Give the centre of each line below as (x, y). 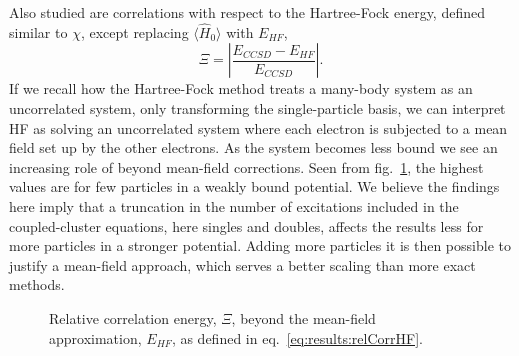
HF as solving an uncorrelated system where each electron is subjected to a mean (258, 127)
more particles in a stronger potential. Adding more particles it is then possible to (260, 245)
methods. (37, 284)
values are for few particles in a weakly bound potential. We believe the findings (254, 186)
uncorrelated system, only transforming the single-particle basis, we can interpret (257, 108)
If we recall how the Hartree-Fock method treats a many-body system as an (241, 88)
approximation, (95, 337)
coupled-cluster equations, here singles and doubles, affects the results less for (246, 225)
